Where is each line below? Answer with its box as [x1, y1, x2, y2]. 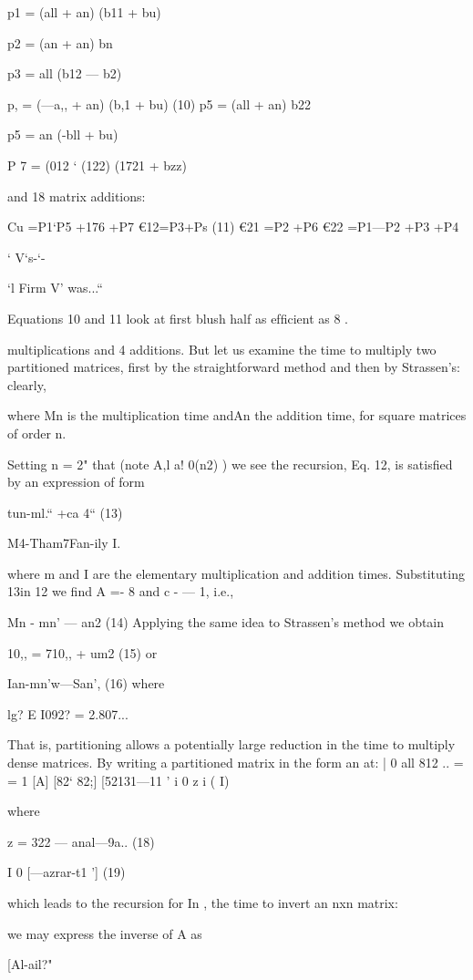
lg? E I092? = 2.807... [7, 704, 129, 723]
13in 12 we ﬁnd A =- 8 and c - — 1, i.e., [7, 582, 234, 601]
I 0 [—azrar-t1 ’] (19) [7, 862, 126, 882]
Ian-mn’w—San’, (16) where [7, 674, 165, 693]
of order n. [7, 423, 67, 442]
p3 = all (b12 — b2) [7, 64, 122, 83]
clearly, [7, 375, 46, 394]
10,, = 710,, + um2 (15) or [7, 643, 158, 662]
